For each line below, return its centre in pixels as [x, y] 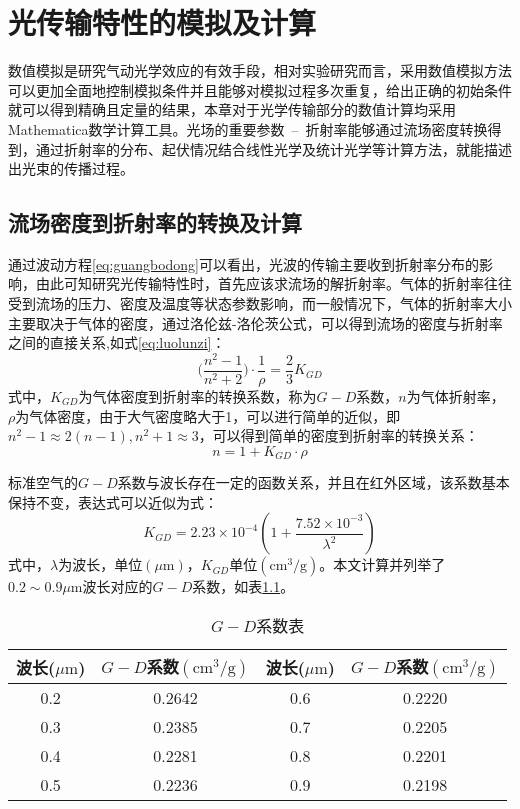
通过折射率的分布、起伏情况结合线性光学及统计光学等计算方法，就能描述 [273, 148]
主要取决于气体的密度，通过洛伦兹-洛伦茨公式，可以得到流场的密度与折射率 [255, 322]
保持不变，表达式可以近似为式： [113, 501]
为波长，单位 [100, 564]
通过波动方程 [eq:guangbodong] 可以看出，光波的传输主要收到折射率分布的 [243, 263]
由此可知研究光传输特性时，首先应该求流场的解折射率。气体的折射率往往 [273, 283]
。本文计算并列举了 [382, 564]
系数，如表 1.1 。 [243, 586]
